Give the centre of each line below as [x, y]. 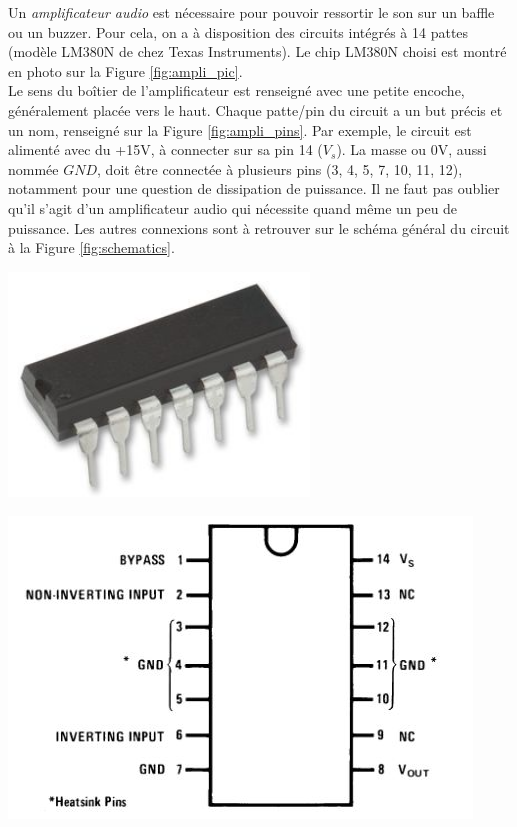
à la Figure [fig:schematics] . [91, 247]
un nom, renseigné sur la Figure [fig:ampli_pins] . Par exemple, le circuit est [240, 129]
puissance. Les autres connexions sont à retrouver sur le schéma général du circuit [259, 227]
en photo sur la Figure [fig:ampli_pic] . [125, 70]
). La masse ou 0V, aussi [411, 149]
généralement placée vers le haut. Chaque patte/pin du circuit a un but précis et [255, 109]
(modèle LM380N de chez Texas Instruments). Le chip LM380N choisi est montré [257, 51]
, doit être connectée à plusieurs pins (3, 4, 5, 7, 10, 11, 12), [280, 168]
